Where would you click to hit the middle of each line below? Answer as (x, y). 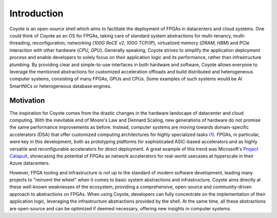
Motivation (27, 101)
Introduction (36, 13)
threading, (20, 43)
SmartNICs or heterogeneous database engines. (61, 86)
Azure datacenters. (30, 163)
